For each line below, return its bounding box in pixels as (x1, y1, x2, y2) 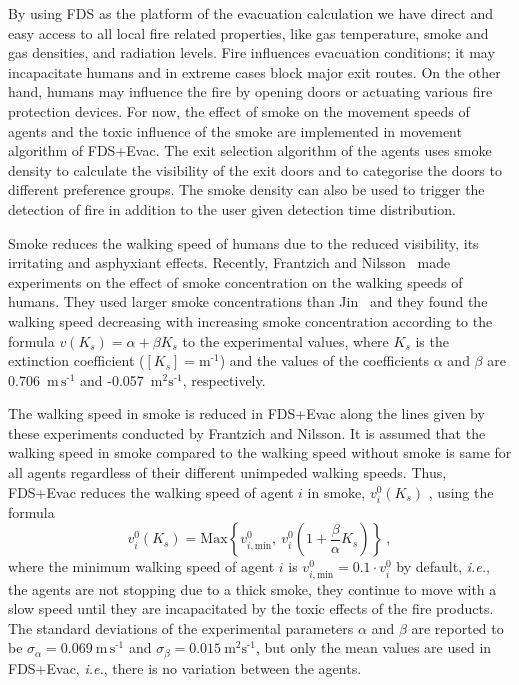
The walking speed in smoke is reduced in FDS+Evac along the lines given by (8, 403, 485, 424)
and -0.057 (80, 369, 144, 390)
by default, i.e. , (396, 556, 490, 577)
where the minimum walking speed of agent (8, 556, 275, 577)
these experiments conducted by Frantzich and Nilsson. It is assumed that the (8, 422, 486, 443)
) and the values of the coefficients (219, 350, 430, 371)
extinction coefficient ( (8, 350, 145, 371)
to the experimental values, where (182, 330, 389, 351)
